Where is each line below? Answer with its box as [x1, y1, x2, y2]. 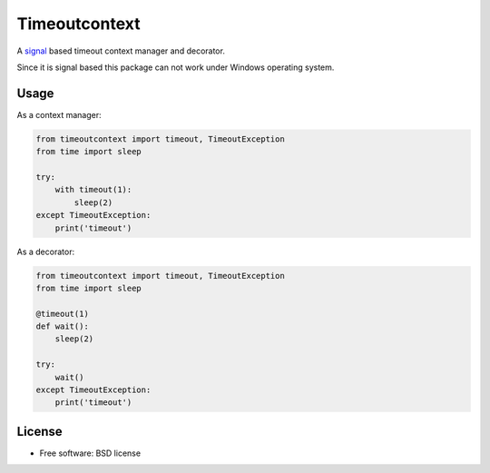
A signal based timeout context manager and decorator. [16, 45, 226, 56]
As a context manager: [16, 109, 102, 120]
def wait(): [35, 321, 90, 331]
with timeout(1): [54, 184, 132, 195]
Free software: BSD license [39, 448, 141, 458]
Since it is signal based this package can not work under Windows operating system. [16, 62, 335, 73]
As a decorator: [16, 246, 75, 257]
